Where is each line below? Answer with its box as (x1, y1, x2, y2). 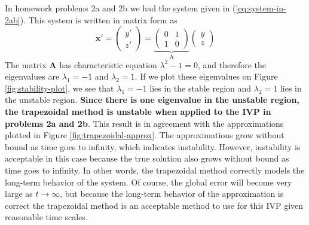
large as (5, 187, 33, 200)
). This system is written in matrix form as (20, 13, 178, 26)
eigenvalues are (5, 70, 60, 83)
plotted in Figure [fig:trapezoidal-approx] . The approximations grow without (5, 129, 284, 141)
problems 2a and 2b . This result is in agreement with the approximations (5, 117, 284, 129)
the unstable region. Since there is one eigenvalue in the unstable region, (5, 93, 299, 106)
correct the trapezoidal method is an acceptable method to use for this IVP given (5, 199, 304, 211)
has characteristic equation (59, 58, 157, 71)
